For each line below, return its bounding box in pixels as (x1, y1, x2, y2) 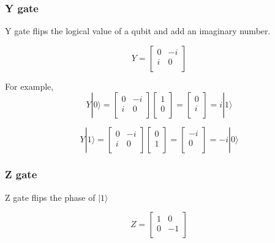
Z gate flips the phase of (5, 190, 96, 203)
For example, (5, 79, 54, 92)
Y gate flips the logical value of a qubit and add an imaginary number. (5, 24, 271, 37)
